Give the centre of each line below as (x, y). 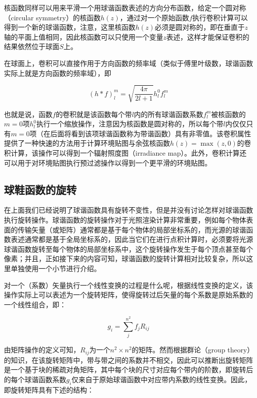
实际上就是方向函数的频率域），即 (58, 73)
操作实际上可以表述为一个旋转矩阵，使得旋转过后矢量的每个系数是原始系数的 (128, 295)
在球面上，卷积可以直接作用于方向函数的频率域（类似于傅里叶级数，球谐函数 (128, 63)
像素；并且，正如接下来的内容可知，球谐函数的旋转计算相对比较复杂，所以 (125, 258)
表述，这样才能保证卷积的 (208, 36)
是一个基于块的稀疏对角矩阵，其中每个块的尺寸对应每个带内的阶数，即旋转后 (128, 370)
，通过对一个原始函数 (154, 17)
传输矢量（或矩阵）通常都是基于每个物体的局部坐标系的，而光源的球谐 (132, 229)
